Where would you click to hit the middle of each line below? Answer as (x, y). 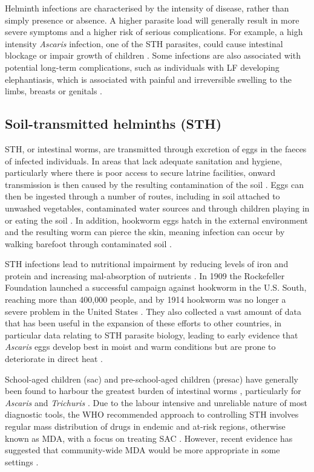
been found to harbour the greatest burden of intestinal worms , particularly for (153, 391)
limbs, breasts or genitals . (54, 91)
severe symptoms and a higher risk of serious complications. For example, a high (154, 32)
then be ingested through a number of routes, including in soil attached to (142, 196)
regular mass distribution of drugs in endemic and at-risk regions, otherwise (145, 426)
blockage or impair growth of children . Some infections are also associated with (153, 55)
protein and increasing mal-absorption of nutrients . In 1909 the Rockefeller (145, 275)
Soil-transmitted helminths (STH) (113, 124)
